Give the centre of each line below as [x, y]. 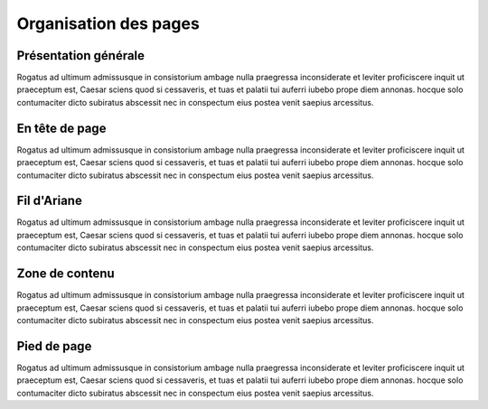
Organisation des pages [108, 23]
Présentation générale [80, 56]
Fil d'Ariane [50, 201]
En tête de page [61, 128]
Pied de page [54, 346]
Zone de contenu [66, 274]
